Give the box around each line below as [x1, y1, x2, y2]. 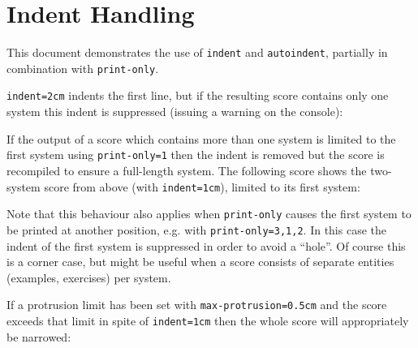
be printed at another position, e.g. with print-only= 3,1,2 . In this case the [6, 221, 386, 238]
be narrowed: [6, 328, 71, 345]
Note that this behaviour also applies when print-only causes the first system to [6, 205, 412, 222]
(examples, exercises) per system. [6, 269, 171, 286]
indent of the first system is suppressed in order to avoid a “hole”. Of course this [6, 237, 406, 254]
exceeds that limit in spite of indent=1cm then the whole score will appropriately [6, 311, 409, 329]
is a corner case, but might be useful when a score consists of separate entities [6, 253, 394, 270]
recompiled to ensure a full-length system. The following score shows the [6, 161, 367, 178]
